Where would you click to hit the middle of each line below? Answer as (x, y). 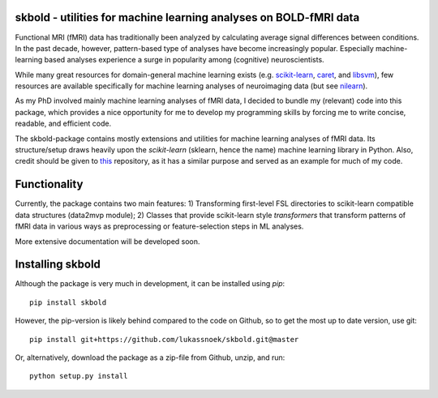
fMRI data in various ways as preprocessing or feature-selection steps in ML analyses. (159, 226)
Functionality (49, 184)
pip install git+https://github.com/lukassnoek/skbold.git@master (164, 339)
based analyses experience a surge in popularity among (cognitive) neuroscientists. (184, 60)
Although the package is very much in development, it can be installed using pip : (150, 284)
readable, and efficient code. (63, 124)
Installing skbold (58, 265)
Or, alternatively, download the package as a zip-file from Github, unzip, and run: (150, 357)
